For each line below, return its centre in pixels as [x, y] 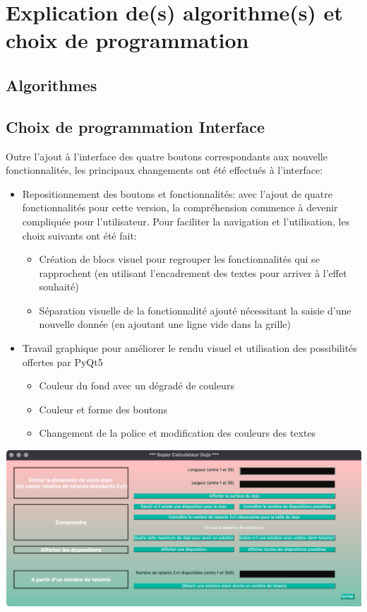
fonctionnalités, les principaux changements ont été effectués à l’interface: [164, 170]
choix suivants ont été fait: [79, 235]
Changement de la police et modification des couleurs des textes [178, 433]
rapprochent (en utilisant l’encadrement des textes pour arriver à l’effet [193, 272]
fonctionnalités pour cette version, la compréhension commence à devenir [180, 207]
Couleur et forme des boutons [103, 409]
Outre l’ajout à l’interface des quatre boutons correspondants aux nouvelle [167, 156]
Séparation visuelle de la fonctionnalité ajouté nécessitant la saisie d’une [195, 310]
